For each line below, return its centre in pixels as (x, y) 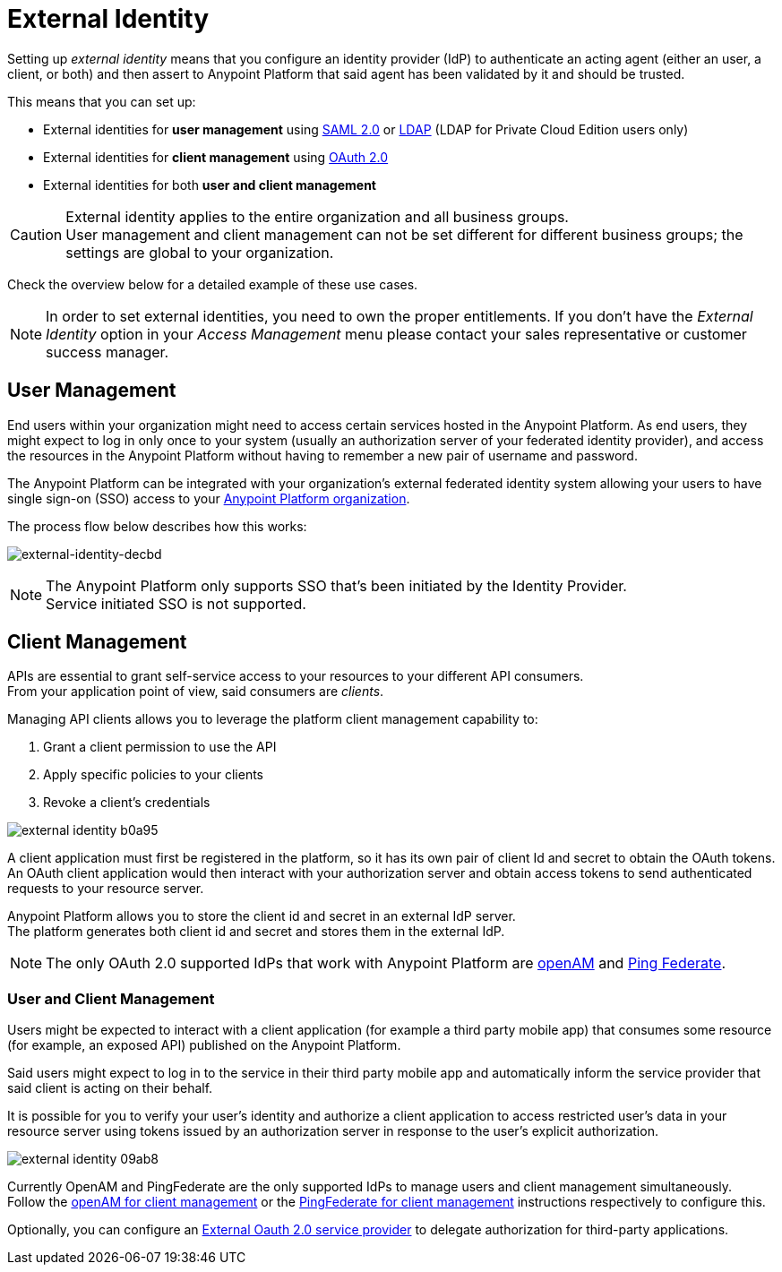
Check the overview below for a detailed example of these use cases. (213, 284)
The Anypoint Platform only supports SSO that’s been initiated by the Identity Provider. (336, 585)
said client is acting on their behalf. (110, 1088)
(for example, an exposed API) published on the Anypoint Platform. (204, 1045)
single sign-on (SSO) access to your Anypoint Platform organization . (209, 498)
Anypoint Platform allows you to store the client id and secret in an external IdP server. (262, 916)
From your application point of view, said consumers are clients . (196, 692)
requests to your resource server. (106, 889)
